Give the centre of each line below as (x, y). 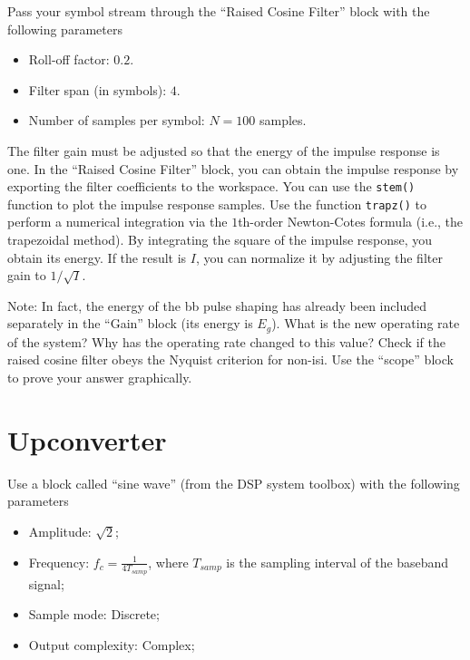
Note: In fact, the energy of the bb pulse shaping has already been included (217, 305)
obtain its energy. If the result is (97, 257)
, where (168, 562)
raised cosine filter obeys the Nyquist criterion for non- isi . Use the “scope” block (230, 359)
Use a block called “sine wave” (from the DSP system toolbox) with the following (234, 483)
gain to (27, 275)
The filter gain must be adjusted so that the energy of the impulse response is (224, 150)
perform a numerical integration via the (117, 222)
